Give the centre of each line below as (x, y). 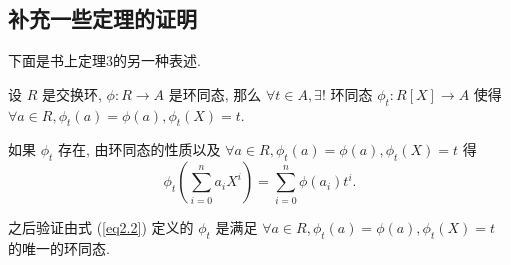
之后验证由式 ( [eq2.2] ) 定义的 (101, 227)
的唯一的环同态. (59, 247)
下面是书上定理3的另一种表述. (104, 60)
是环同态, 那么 (215, 93)
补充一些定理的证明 (102, 18)
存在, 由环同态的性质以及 (139, 149)
